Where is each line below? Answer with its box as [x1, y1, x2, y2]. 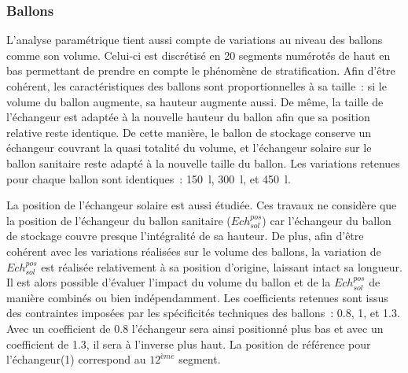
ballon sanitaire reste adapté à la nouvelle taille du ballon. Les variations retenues [6, 154, 400, 171]
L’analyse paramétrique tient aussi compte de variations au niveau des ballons [6, 31, 383, 48]
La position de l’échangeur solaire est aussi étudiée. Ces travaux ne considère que [6, 197, 397, 213]
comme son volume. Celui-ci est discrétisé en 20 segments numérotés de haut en [6, 46, 391, 63]
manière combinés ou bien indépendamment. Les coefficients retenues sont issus [6, 289, 388, 305]
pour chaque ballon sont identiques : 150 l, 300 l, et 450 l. [6, 170, 291, 186]
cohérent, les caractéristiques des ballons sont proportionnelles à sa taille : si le [6, 78, 387, 94]
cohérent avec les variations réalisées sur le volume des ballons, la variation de [6, 242, 381, 259]
